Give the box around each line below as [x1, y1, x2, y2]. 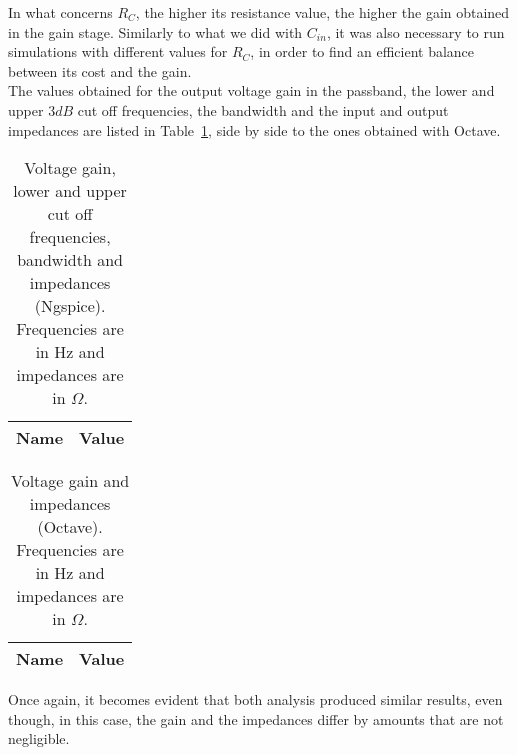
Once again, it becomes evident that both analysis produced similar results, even [8, 689, 503, 710]
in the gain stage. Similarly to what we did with [8, 21, 303, 42]
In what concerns [8, 2, 113, 22]
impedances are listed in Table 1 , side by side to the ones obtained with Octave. [8, 119, 501, 140]
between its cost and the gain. [8, 60, 192, 81]
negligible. [8, 728, 70, 749]
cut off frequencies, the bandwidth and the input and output [77, 99, 449, 120]
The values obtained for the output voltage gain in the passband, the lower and [8, 80, 495, 101]
